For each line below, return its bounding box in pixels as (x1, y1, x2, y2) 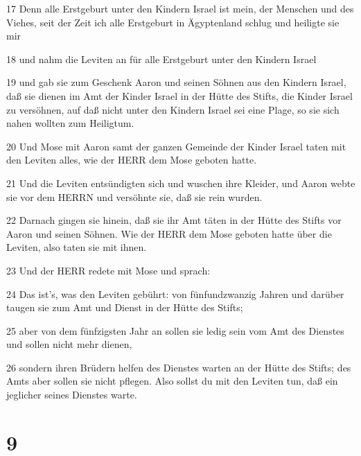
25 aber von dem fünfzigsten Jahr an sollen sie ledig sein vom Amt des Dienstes (6, 323, 344, 337)
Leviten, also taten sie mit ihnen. (6, 240, 147, 254)
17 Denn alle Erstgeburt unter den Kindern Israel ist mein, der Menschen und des (6, 1, 354, 15)
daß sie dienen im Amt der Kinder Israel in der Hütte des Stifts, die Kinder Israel (6, 88, 353, 103)
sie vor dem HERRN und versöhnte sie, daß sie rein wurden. (6, 189, 263, 204)
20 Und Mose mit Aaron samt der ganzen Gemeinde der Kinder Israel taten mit (6, 139, 346, 153)
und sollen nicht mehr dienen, (6, 337, 132, 351)
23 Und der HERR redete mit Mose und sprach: (6, 263, 211, 277)
